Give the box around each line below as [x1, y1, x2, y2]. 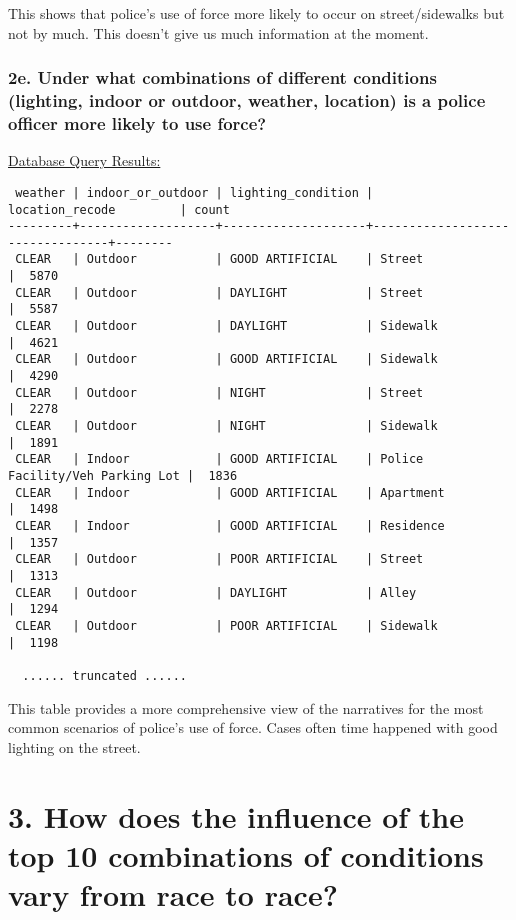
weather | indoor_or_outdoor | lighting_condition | [15, 185, 374, 200]
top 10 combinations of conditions [8, 834, 484, 875]
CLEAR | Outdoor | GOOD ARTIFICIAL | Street [15, 252, 424, 267]
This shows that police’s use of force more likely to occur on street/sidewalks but [8, 3, 505, 23]
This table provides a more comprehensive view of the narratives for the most [8, 697, 484, 718]
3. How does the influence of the [8, 795, 464, 836]
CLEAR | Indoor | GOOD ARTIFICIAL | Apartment [15, 485, 445, 500]
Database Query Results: [8, 150, 161, 171]
